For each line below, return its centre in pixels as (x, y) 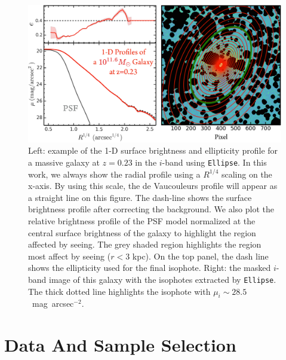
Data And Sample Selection (120, 345)
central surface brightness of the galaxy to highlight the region (142, 232)
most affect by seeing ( (70, 256)
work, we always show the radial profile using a (114, 174)
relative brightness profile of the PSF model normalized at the (142, 221)
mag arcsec (53, 303)
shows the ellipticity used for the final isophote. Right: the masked (150, 268)
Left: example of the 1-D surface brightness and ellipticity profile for (153, 150)
